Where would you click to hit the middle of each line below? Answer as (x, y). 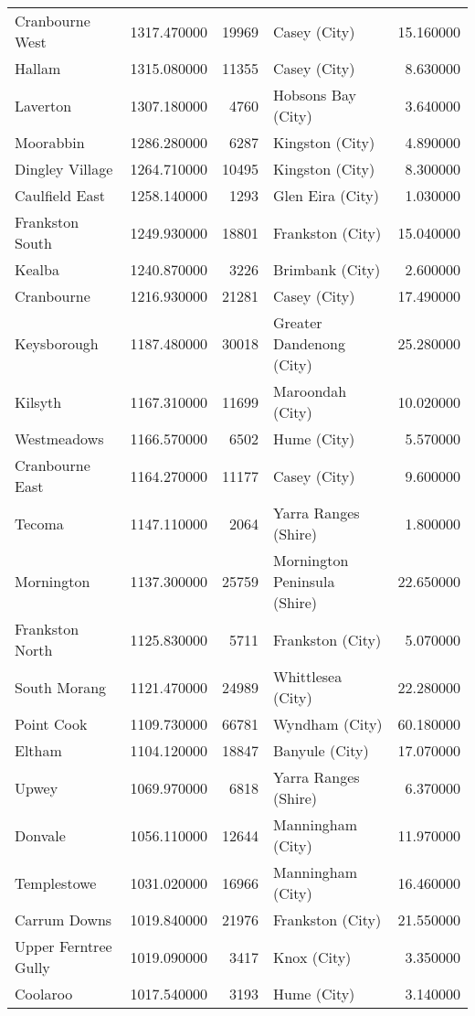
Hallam (38, 68)
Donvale (40, 835)
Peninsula (304, 581)
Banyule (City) (321, 750)
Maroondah (310, 391)
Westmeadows (59, 438)
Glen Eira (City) (326, 195)
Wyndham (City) (328, 724)
